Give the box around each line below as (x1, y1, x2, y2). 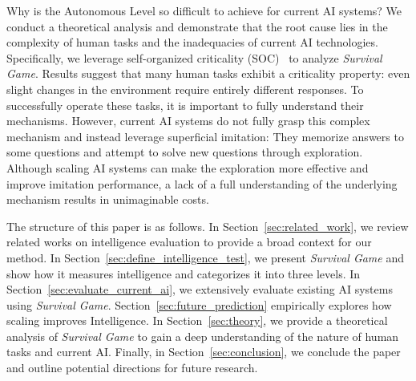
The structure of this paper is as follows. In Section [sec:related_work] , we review (6, 217, 409, 234)
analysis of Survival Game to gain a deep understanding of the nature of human (6, 327, 399, 344)
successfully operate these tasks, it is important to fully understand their (6, 96, 364, 113)
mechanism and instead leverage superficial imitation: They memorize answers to (6, 128, 404, 144)
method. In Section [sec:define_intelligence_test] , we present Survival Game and (6, 249, 404, 265)
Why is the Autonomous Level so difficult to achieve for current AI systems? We (6, 2, 402, 18)
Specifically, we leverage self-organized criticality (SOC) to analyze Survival (6, 49, 382, 66)
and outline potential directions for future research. (6, 359, 258, 376)
